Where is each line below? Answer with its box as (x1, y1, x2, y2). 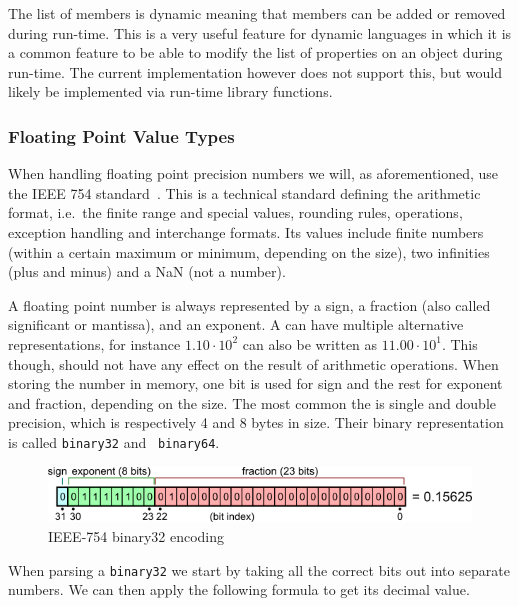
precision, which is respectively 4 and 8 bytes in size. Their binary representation (8, 412, 504, 433)
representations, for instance (8, 333, 181, 354)
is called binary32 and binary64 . (8, 431, 220, 452)
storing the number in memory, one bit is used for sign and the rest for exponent (8, 373, 503, 394)
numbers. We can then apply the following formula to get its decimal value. (8, 579, 470, 600)
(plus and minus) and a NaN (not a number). (8, 261, 286, 282)
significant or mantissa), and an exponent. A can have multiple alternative (8, 314, 464, 335)
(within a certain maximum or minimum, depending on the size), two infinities (8, 241, 490, 262)
